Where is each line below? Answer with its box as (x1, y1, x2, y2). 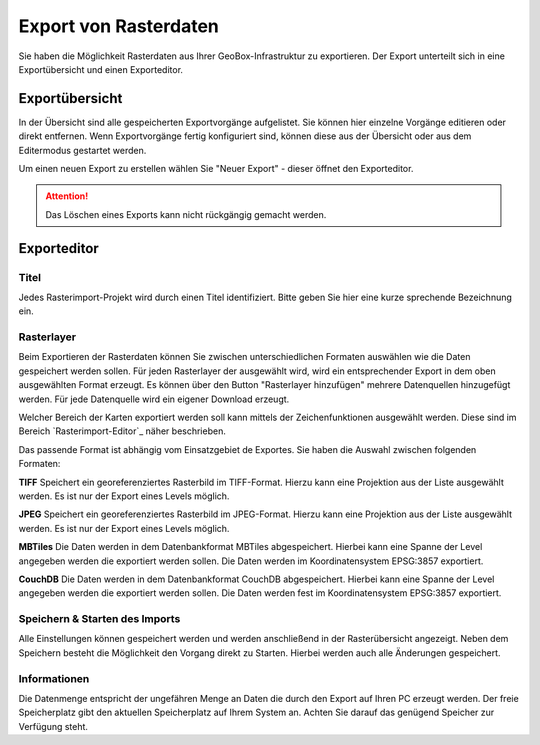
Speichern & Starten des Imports (18, 612, 181, 626)
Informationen (18, 671, 90, 685)
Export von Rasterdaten (18, 15, 219, 37)
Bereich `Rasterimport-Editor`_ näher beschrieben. (18, 425, 227, 437)
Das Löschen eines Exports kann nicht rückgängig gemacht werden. (45, 208, 327, 220)
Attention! (45, 190, 89, 202)
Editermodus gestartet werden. (18, 144, 147, 156)
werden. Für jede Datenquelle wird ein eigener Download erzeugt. (18, 393, 290, 405)
